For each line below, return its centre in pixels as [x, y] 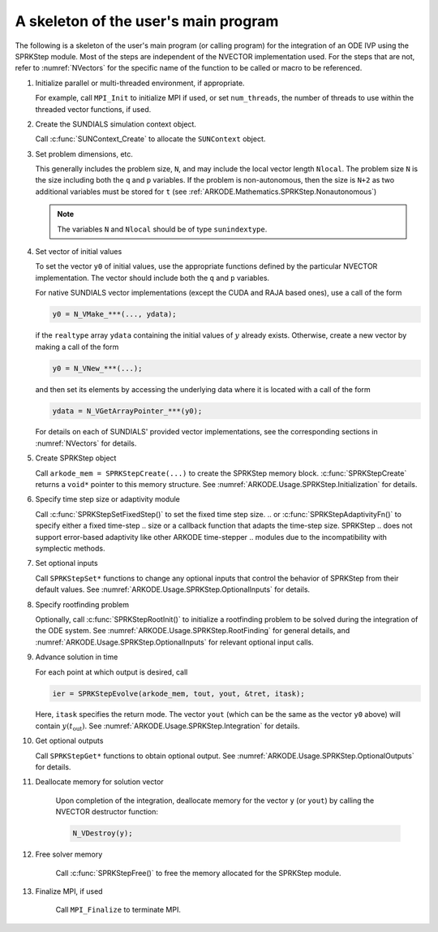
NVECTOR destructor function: [107, 812]
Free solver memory [69, 854]
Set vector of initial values [79, 252]
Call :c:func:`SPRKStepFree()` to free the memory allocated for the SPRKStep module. [198, 873]
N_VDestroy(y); [103, 833]
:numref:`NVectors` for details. [86, 443]
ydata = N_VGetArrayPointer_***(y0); [127, 411]
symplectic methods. [70, 548]
